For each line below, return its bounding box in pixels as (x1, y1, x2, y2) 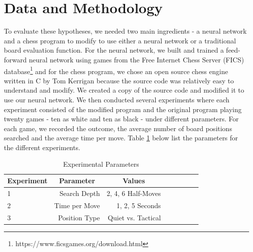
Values (123, 175, 145, 186)
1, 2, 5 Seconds (116, 200, 161, 210)
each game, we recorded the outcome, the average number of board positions (4, 123, 232, 133)
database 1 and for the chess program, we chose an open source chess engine (4, 64, 228, 76)
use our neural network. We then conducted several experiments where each (4, 94, 230, 104)
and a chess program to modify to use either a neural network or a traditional (4, 35, 236, 45)
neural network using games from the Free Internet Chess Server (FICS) (29, 54, 244, 64)
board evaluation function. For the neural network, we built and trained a (4, 45, 224, 55)
